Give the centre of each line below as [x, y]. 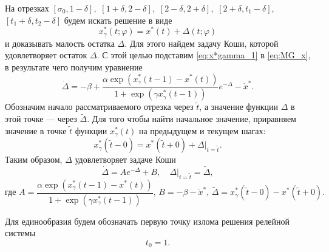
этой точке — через [41, 119]
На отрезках [27, 8]
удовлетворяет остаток [46, 55]
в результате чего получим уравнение [74, 66]
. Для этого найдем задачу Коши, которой [202, 43]
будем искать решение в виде [118, 20]
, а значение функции [239, 107]
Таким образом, [34, 159]
